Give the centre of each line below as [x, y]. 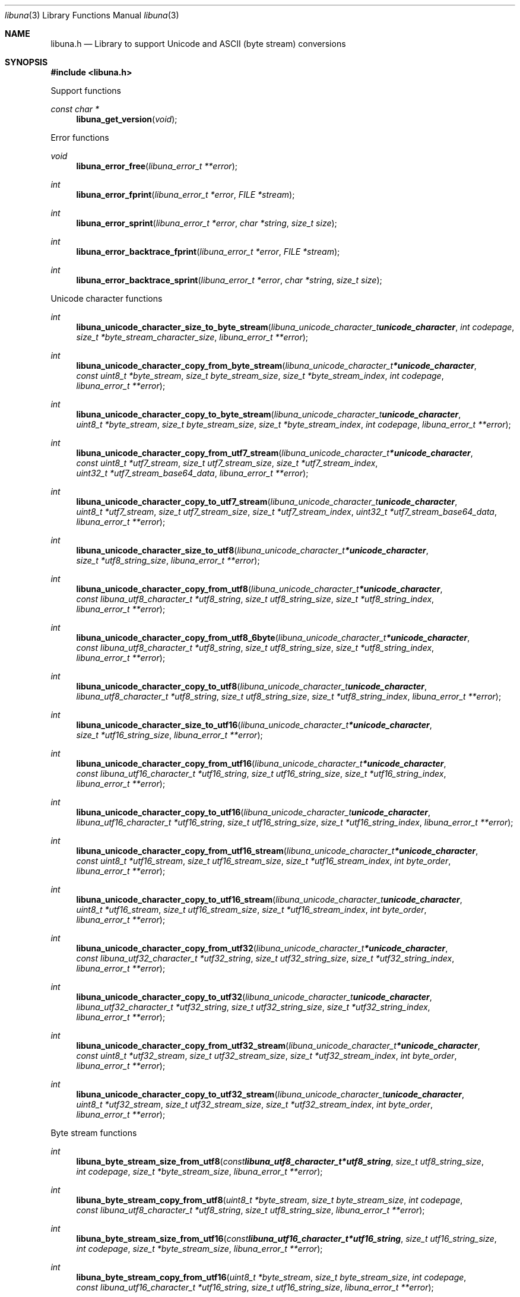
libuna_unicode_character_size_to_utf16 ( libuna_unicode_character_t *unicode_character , [254, 725]
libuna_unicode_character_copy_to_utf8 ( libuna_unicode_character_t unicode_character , [252, 686]
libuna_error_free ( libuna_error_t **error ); [157, 166]
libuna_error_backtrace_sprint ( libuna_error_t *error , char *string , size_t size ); [229, 280]
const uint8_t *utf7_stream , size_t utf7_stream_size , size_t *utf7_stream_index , [227, 463]
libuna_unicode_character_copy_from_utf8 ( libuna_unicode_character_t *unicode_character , [259, 589]
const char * [75, 109]
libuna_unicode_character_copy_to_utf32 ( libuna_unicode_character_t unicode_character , [254, 997]
